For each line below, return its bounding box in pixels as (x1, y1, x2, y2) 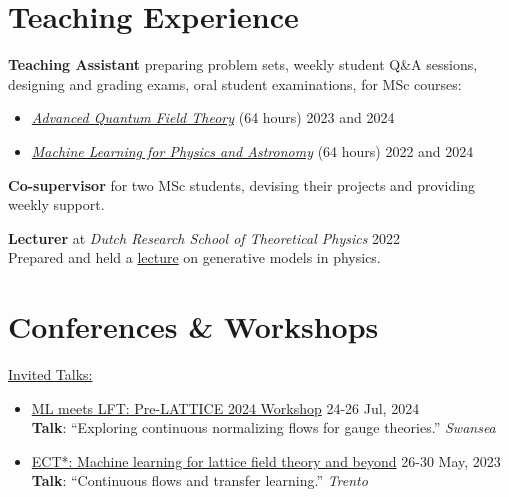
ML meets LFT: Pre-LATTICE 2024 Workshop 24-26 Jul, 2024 (31, 397, 420, 418)
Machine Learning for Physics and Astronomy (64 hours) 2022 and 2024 (31, 140, 474, 161)
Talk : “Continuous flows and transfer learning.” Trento (31, 470, 368, 491)
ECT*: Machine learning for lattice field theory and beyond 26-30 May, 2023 (31, 450, 501, 471)
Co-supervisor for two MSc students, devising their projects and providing (8, 174, 475, 195)
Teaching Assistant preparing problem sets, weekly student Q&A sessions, (8, 54, 478, 75)
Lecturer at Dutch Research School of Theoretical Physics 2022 (8, 227, 401, 248)
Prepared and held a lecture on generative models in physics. (8, 247, 381, 268)
